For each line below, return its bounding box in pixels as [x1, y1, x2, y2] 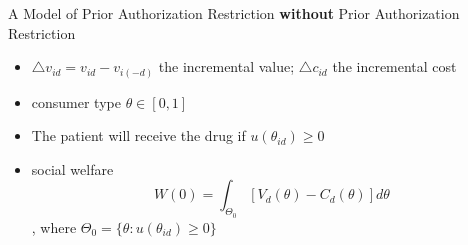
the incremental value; [158, 56, 295, 77]
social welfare [31, 158, 114, 179]
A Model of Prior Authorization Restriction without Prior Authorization [8, 3, 460, 23]
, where [31, 216, 77, 237]
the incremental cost [332, 56, 457, 77]
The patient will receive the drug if [31, 125, 246, 146]
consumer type [31, 91, 121, 112]
